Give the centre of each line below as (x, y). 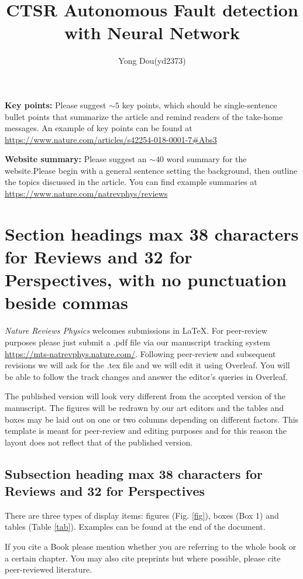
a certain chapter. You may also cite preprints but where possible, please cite (143, 558)
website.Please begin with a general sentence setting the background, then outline (151, 170)
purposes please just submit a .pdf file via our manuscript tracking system (137, 342)
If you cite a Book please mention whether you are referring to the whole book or (151, 547)
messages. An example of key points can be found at (99, 128)
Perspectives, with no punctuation (146, 280)
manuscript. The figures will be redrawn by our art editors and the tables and (144, 407)
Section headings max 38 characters (152, 233)
